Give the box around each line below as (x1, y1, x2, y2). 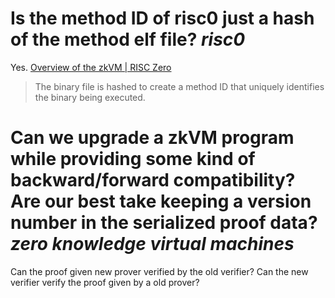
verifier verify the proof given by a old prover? (10, 276, 200, 288)
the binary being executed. (34, 91, 146, 103)
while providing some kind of (10, 148, 256, 171)
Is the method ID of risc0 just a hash (10, 7, 315, 30)
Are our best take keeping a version (10, 190, 312, 213)
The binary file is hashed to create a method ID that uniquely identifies (34, 80, 325, 92)
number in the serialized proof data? (10, 212, 318, 234)
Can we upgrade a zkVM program (10, 127, 295, 149)
